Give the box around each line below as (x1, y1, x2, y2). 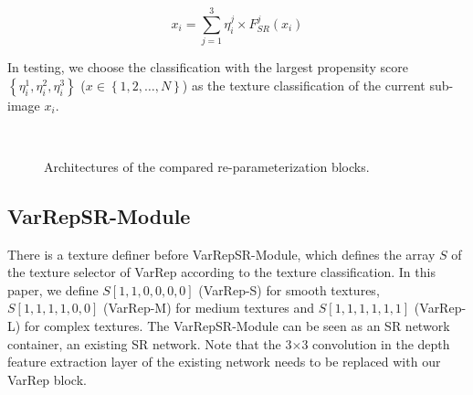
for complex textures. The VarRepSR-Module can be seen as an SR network (24, 316, 450, 336)
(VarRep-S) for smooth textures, (198, 280, 380, 299)
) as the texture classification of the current (182, 75, 426, 94)
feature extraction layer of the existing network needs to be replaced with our (7, 352, 441, 371)
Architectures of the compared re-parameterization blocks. (44, 156, 370, 176)
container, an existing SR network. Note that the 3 (7, 334, 292, 353)
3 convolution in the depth (301, 334, 450, 353)
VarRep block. (7, 369, 87, 389)
